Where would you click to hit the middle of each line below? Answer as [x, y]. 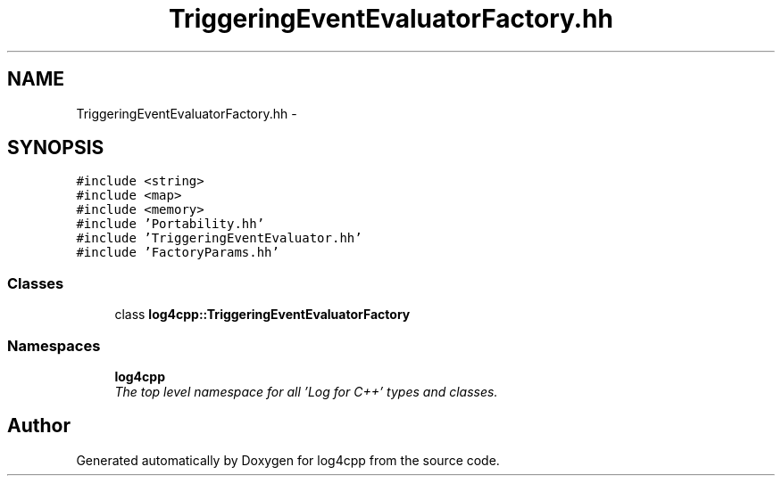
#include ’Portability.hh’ [171, 224]
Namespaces [54, 345]
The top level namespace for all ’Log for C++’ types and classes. [306, 391]
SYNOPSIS [56, 148]
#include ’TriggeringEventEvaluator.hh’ [219, 238]
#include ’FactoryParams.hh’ [178, 253]
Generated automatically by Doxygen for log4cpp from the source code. [288, 460]
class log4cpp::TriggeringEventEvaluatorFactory [262, 315]
